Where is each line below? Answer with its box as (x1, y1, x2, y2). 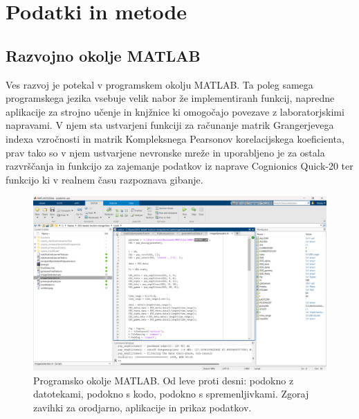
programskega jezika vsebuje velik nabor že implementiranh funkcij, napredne (6, 91, 335, 105)
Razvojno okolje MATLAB (6, 44, 201, 66)
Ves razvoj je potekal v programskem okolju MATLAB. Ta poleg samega (6, 77, 313, 91)
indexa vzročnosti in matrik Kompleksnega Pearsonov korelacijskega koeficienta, (6, 131, 344, 145)
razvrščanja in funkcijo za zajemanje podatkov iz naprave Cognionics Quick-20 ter (6, 159, 353, 173)
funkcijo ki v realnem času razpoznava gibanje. (6, 172, 203, 186)
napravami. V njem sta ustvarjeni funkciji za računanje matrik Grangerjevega (6, 118, 334, 132)
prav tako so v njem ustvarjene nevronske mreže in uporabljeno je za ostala (6, 145, 325, 159)
